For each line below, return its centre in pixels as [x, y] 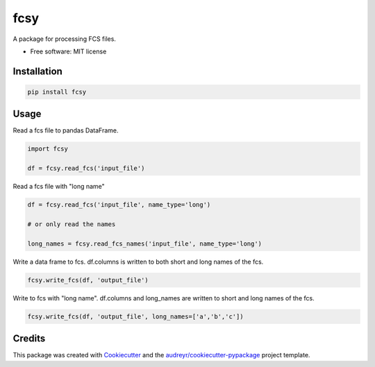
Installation [37, 71]
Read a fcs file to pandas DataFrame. [66, 130]
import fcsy [48, 149]
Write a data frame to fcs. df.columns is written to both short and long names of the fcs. [138, 262]
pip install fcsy [57, 92]
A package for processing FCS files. [64, 39]
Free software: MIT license [68, 51]
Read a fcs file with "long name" [59, 187]
